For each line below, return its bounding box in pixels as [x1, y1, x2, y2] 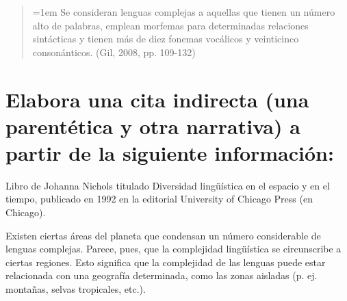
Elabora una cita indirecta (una [5, 85, 309, 113]
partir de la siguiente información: [5, 138, 334, 166]
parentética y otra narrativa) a [5, 112, 300, 140]
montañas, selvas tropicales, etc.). [5, 282, 146, 296]
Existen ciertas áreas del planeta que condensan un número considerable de [5, 228, 321, 242]
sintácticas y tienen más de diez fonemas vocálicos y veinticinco [32, 31, 299, 46]
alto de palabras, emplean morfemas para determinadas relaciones [32, 18, 309, 32]
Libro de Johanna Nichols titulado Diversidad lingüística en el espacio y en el [5, 178, 330, 192]
